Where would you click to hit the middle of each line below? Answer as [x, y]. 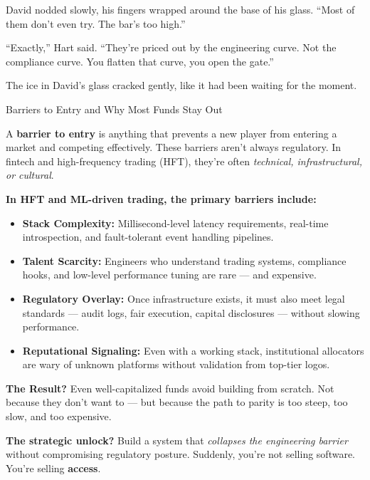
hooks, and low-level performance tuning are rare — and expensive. [169, 275]
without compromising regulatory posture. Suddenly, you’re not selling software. [180, 454]
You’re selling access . [53, 468]
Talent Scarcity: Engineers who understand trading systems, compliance [184, 260]
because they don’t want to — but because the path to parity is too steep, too [177, 402]
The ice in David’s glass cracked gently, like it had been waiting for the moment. [181, 85]
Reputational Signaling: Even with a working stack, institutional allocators [193, 350]
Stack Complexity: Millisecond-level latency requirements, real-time [175, 223]
